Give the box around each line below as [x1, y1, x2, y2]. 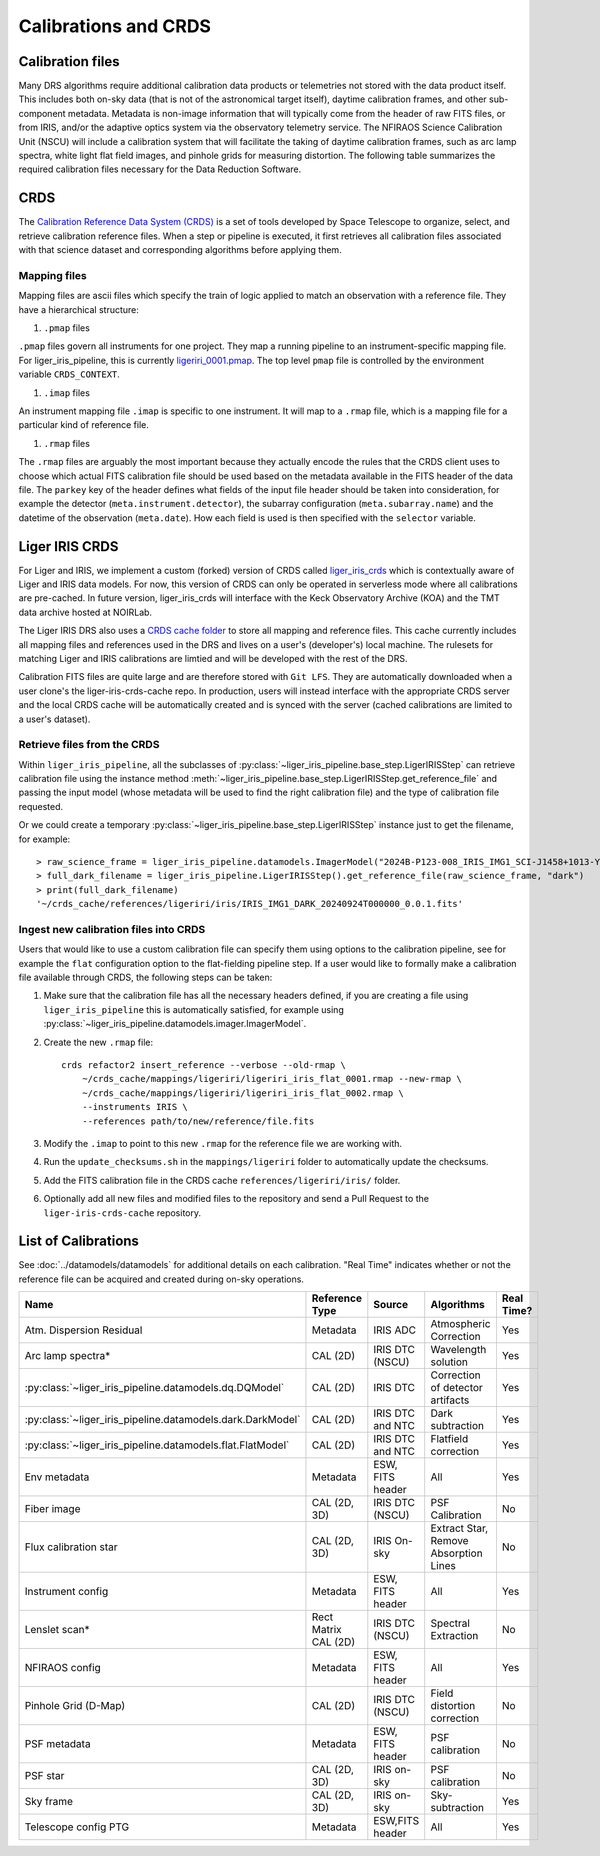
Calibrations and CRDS [18, 15, 212, 37]
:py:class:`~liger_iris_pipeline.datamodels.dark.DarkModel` [24, 1413, 301, 1427]
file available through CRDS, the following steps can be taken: [18, 971, 273, 984]
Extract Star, [430, 1521, 489, 1535]
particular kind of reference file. [18, 419, 149, 431]
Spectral [430, 1616, 470, 1630]
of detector [430, 1381, 484, 1395]
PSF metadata [24, 1737, 91, 1751]
